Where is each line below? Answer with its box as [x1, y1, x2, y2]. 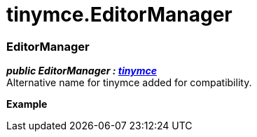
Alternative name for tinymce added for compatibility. [6, 76, 252, 89]
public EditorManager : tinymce [6, 65, 157, 77]
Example [6, 98, 48, 111]
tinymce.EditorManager [6, 3, 232, 26]
